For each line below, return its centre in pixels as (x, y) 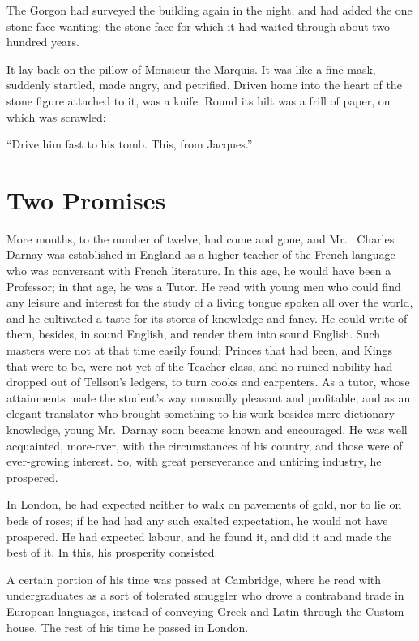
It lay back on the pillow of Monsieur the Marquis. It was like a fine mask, (191, 69)
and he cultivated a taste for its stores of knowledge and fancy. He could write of (207, 318)
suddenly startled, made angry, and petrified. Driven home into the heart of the (204, 85)
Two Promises (86, 199)
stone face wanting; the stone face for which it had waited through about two (199, 26)
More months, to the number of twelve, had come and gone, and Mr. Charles (201, 238)
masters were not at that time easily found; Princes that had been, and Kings (199, 350)
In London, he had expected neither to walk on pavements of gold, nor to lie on (204, 504)
